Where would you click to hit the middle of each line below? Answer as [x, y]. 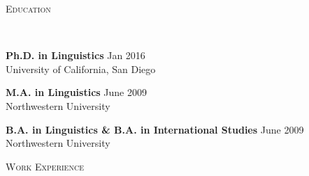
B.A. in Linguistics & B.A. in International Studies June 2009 [155, 129]
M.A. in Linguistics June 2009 [76, 92]
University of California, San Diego [81, 69]
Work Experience [45, 166]
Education [28, 8]
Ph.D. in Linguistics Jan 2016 [76, 55]
